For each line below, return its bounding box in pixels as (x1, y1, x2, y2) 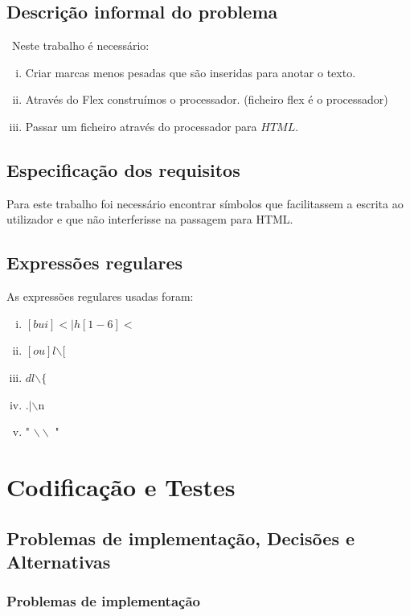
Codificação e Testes (6, 470, 236, 503)
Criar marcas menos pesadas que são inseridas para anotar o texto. (25, 64, 356, 80)
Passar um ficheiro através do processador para (25, 117, 257, 134)
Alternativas (6, 548, 111, 573)
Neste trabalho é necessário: (11, 37, 150, 54)
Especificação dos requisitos (6, 157, 240, 182)
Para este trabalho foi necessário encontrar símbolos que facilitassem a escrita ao (6, 195, 404, 211)
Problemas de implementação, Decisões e (6, 525, 355, 550)
